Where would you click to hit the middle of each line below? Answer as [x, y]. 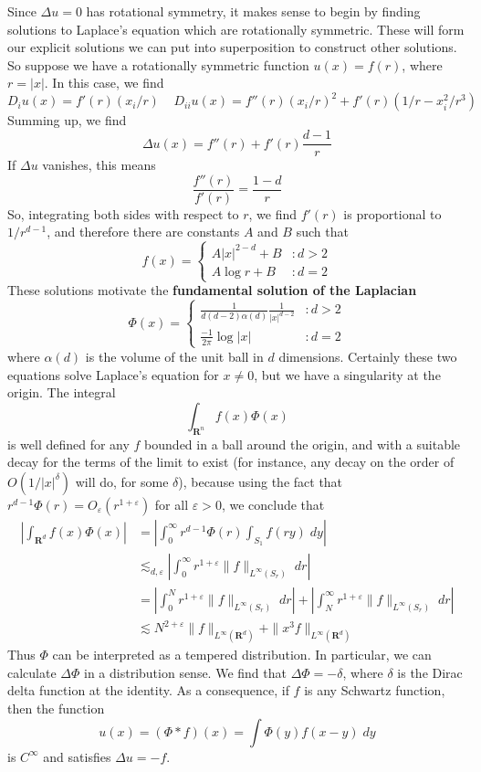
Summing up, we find [67, 120]
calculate [32, 672]
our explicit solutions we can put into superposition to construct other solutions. [232, 47]
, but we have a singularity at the [347, 374]
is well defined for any [68, 444]
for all [172, 504]
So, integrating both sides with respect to [123, 213]
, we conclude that [273, 504]
